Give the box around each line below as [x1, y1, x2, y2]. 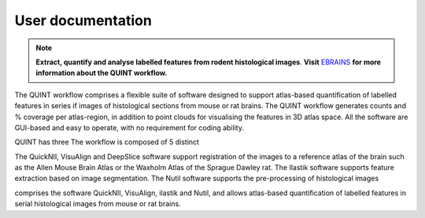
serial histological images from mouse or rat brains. [14, 199, 181, 209]
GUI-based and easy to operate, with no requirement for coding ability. [14, 122, 244, 133]
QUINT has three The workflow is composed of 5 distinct [14, 137, 200, 147]
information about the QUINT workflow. [35, 68, 168, 78]
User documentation [14, 12, 153, 29]
